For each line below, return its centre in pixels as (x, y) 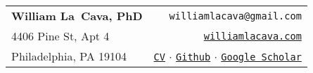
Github (193, 57)
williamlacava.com (253, 36)
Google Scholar (261, 57)
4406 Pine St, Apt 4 (60, 36)
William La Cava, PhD (77, 16)
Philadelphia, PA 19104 (69, 56)
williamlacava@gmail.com (235, 16)
